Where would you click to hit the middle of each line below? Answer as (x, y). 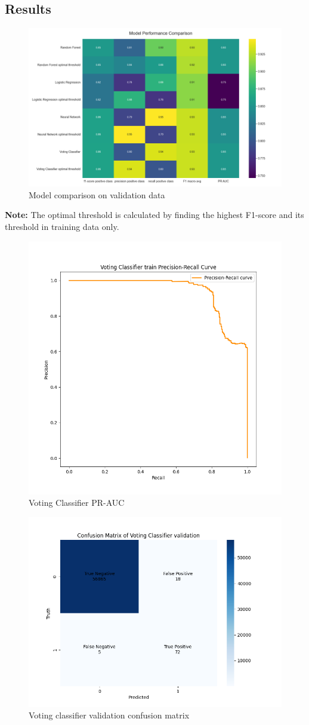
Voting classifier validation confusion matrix (109, 715)
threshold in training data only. (62, 226)
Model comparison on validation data (97, 194)
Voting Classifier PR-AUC (77, 503)
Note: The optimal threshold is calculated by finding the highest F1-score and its (154, 215)
